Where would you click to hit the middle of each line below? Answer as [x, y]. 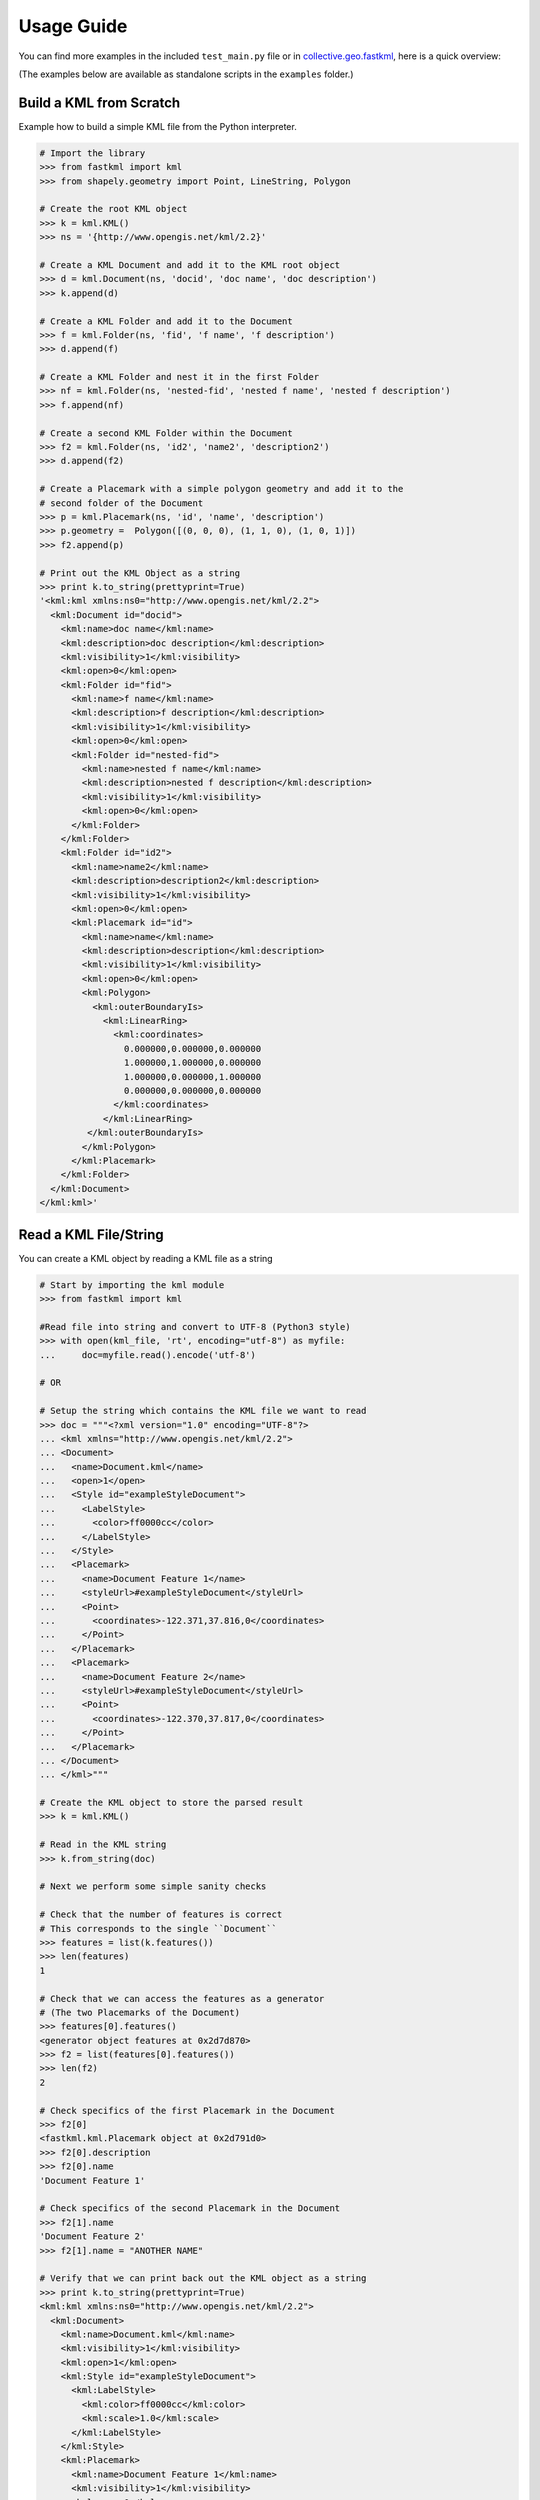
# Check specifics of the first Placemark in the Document [187, 2110]
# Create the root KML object [113, 209]
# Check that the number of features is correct [161, 1914]
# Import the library [92, 153]
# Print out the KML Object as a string [139, 573]
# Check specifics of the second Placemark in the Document [190, 2208]
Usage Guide [73, 26]
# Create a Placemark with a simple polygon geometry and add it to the [221, 489]
